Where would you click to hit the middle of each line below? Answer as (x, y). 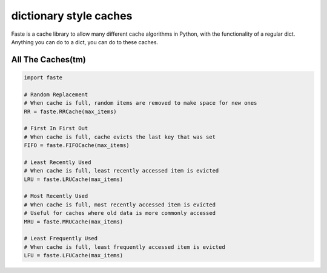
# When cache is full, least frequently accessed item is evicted (124, 247)
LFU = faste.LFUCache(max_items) (74, 255)
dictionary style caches (72, 16)
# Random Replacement (56, 94)
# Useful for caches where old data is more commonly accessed (120, 213)
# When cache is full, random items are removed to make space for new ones (140, 103)
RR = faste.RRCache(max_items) (71, 111)
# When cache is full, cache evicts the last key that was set (120, 137)
